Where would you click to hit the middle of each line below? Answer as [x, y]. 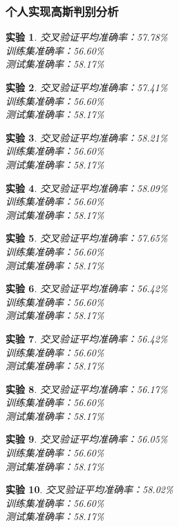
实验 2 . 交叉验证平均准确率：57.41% [87, 87]
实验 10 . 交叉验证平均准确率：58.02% [89, 489]
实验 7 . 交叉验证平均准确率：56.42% [87, 338]
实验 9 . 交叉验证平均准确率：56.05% [87, 439]
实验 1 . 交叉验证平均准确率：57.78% [87, 37]
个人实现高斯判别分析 [62, 11]
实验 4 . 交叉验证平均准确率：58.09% [87, 188]
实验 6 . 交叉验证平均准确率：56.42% [87, 288]
